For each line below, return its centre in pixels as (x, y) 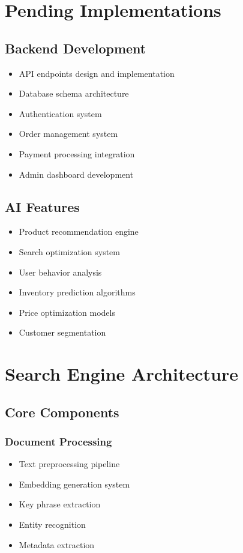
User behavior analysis (60, 272)
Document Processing (58, 441)
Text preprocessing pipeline (69, 464)
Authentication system (60, 113)
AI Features (42, 206)
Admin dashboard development (76, 174)
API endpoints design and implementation (97, 73)
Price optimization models (67, 312)
